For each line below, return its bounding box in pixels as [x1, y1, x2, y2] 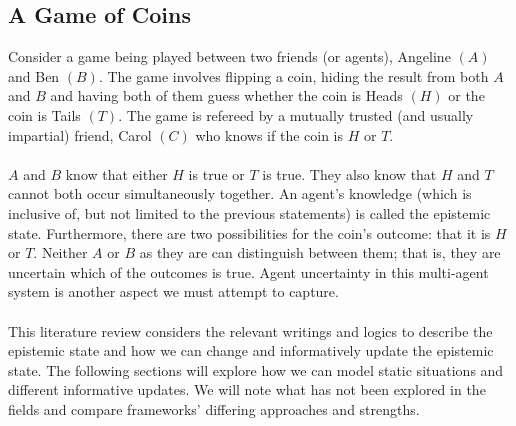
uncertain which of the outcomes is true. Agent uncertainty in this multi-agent [8, 261, 489, 282]
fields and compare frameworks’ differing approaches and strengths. [8, 398, 420, 419]
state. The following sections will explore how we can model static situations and [8, 359, 504, 380]
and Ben [8, 65, 60, 86]
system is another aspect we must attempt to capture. [8, 281, 339, 302]
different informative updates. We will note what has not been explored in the [8, 379, 486, 400]
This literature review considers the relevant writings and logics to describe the [8, 320, 493, 341]
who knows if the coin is [195, 124, 344, 145]
